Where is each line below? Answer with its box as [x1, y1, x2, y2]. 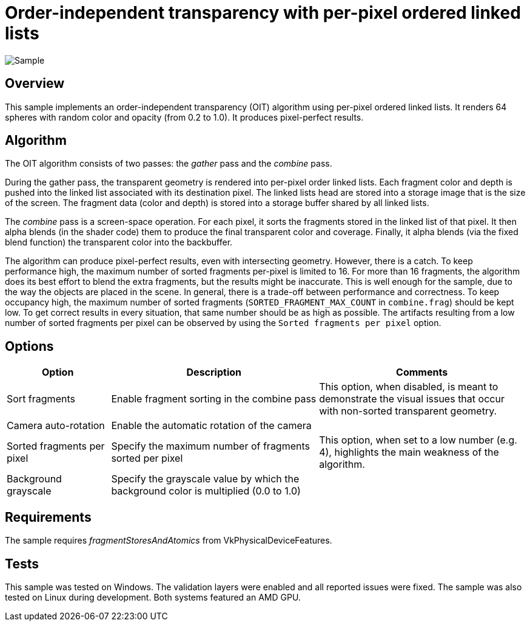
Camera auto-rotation [7, 419, 105, 432]
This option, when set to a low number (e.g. [319, 434, 517, 447]
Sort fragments [7, 393, 75, 405]
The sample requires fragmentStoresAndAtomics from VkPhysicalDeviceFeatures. [5, 535, 332, 546]
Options [5, 338, 54, 354]
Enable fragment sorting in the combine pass [111, 393, 317, 405]
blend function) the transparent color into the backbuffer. [5, 237, 233, 248]
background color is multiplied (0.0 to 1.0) [111, 485, 301, 498]
